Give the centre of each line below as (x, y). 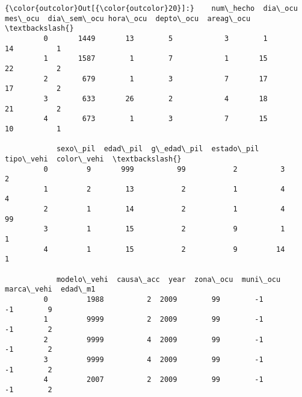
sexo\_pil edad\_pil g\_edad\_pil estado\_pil (158, 149)
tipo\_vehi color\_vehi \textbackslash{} (93, 159)
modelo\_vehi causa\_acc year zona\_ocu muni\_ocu (168, 279)
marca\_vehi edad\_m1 (50, 289)
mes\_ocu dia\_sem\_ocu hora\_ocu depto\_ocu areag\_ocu (128, 18)
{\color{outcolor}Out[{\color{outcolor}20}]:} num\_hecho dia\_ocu (151, 8)
